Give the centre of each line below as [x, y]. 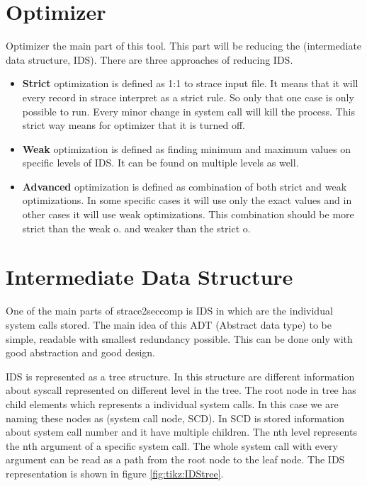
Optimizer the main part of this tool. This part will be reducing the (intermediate [184, 46]
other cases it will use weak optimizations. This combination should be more [188, 214]
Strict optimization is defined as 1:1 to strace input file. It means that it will [190, 83]
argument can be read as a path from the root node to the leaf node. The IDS [175, 459]
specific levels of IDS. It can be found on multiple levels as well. [160, 163]
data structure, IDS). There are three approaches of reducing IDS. [149, 59]
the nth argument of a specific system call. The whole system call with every [172, 445]
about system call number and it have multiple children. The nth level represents [181, 432]
